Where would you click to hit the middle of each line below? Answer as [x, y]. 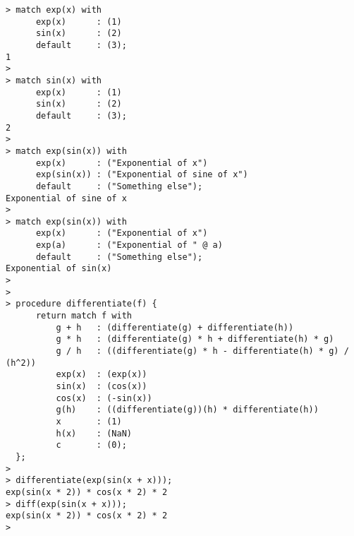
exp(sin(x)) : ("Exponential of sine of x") [142, 175]
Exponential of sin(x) [59, 269]
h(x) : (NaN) [94, 433]
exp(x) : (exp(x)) [102, 375]
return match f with [84, 316]
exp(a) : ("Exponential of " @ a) [129, 245]
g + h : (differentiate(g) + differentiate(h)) [175, 327]
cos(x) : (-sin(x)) [104, 398]
